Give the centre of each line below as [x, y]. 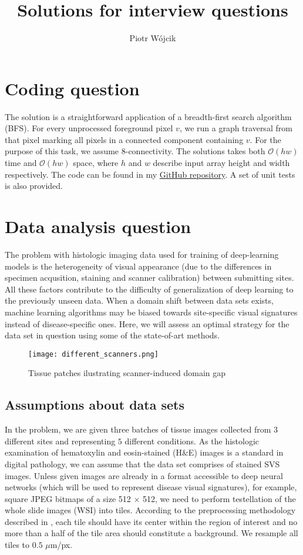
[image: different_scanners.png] [93, 354]
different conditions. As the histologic [192, 441]
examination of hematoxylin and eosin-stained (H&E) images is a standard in [144, 452]
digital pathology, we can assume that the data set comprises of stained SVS [142, 463]
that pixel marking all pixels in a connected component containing [124, 139]
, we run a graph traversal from [236, 128]
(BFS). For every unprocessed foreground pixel [89, 128]
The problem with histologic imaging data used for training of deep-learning [142, 254]
